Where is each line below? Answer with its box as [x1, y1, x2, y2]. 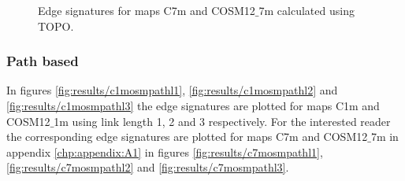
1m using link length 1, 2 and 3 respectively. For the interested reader [54, 113, 391, 129]
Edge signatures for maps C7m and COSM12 [38, 2, 255, 18]
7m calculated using [258, 2, 355, 18]
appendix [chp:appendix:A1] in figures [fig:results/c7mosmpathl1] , [6, 143, 323, 160]
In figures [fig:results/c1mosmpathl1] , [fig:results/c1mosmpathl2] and [6, 82, 338, 98]
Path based [6, 51, 79, 71]
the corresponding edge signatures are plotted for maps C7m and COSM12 [6, 128, 368, 145]
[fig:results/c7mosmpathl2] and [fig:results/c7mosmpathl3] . [6, 159, 289, 175]
